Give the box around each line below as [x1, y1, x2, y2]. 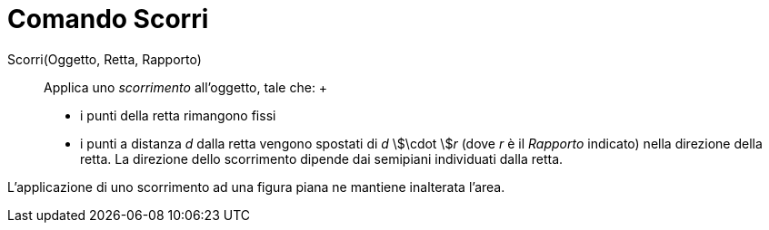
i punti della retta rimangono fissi [80, 107, 276, 123]
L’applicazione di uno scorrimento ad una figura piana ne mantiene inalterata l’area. [7, 178, 505, 195]
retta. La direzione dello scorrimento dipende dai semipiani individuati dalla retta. [80, 150, 564, 167]
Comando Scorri [7, 4, 209, 34]
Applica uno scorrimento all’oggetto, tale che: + [44, 79, 328, 95]
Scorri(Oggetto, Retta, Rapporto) [7, 51, 202, 67]
